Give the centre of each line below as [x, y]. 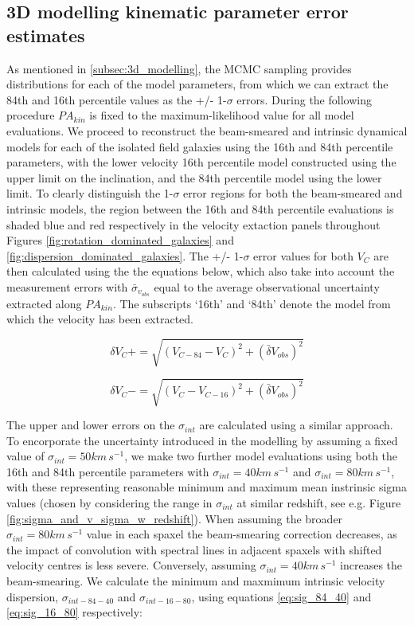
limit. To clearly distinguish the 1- [90, 193]
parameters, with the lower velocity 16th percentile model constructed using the [201, 162]
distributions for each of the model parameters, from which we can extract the [197, 84]
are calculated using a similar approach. [296, 425]
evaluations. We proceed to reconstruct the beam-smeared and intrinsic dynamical [207, 130]
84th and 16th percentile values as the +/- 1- [117, 99]
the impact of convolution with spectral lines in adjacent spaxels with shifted [194, 549]
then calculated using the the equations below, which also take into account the [201, 271]
